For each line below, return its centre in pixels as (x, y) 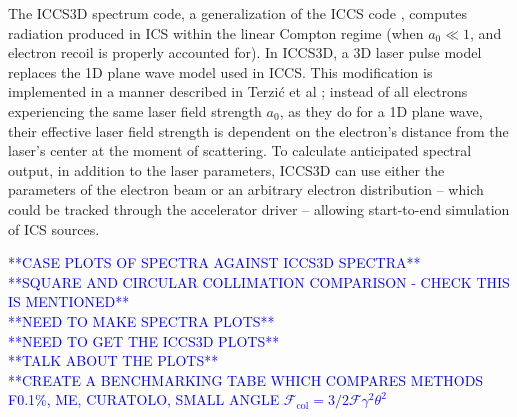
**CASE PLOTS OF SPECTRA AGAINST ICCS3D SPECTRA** (214, 262)
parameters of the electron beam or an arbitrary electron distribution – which (246, 189)
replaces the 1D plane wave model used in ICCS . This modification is (220, 71)
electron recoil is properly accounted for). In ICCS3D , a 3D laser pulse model (245, 52)
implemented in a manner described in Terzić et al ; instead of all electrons (238, 91)
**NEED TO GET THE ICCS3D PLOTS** (144, 340)
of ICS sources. (54, 228)
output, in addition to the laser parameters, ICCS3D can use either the (226, 169)
